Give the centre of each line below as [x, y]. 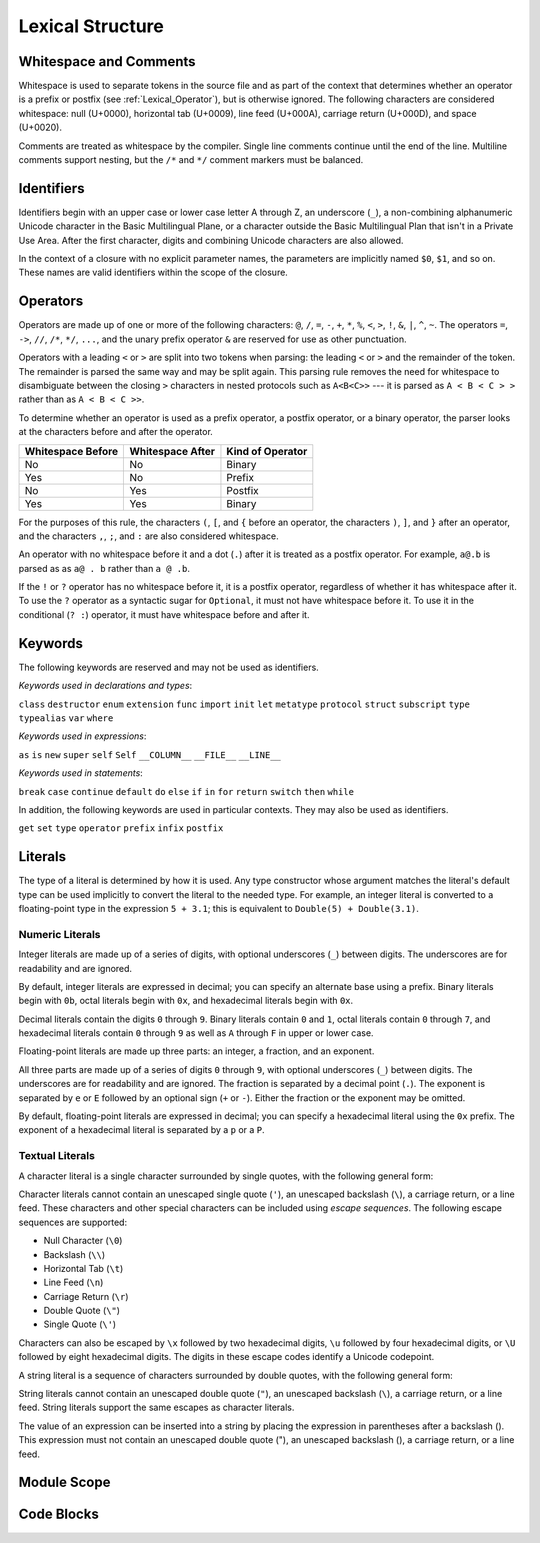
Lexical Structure [91, 26]
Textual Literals [56, 1156]
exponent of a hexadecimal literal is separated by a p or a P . [141, 1130]
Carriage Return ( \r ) [86, 1296]
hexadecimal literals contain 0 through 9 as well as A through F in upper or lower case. [196, 1033]
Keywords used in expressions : [82, 736]
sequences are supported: [73, 1222]
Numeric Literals [59, 934]
